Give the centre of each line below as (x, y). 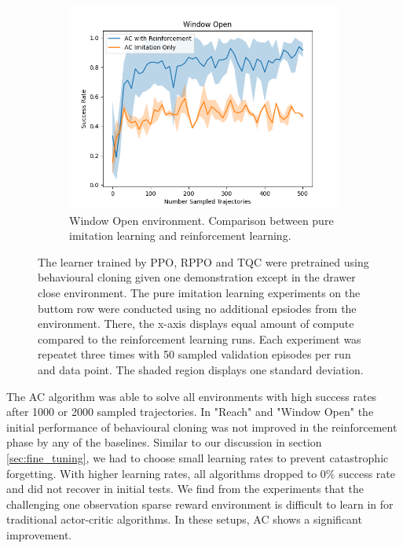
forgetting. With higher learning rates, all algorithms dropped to (162, 473)
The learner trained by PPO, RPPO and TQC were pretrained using (203, 261)
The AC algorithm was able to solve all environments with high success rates (192, 396)
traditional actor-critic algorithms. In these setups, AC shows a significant (184, 519)
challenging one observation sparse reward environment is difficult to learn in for (200, 504)
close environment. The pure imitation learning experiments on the (199, 292)
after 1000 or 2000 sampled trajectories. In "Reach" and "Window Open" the (190, 412)
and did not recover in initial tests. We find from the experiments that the (185, 489)
